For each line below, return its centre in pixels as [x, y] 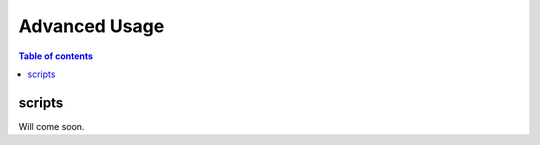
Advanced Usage [91, 26]
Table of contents [56, 56]
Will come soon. [51, 126]
